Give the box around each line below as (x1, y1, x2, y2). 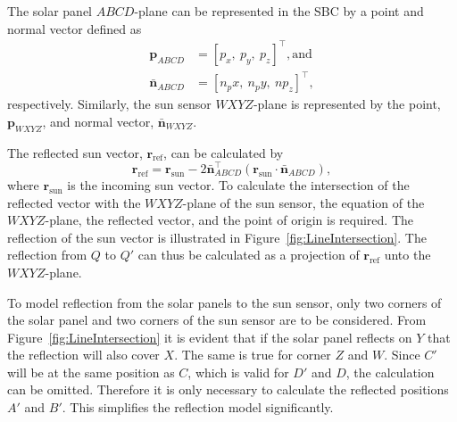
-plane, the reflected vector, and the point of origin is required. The (45, 211, 414, 229)
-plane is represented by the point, (253, 95, 441, 113)
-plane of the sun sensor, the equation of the (182, 193, 425, 211)
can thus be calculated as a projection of (137, 245, 360, 264)
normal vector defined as (7, 19, 142, 37)
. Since (384, 345, 420, 364)
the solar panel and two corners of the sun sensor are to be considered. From (7, 310, 427, 329)
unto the (384, 245, 431, 264)
